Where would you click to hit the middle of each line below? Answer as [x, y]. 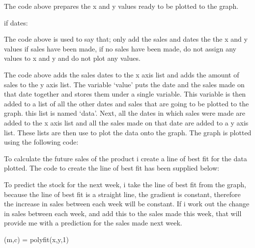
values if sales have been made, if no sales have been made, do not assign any [120, 48]
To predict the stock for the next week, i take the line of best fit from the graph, [125, 184]
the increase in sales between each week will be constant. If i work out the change [127, 204]
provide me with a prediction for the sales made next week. [93, 223]
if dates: [16, 22]
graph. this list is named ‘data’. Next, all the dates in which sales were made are [125, 113]
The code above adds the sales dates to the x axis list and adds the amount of [122, 74]
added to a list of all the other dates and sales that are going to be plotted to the [127, 103]
